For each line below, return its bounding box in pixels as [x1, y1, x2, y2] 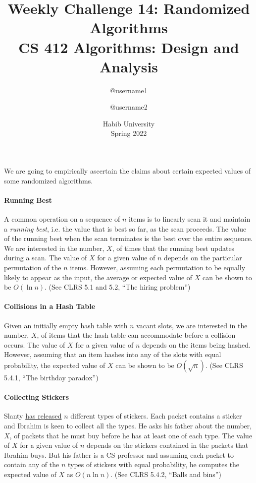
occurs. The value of [4, 339, 65, 350]
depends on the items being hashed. [142, 339, 251, 350]
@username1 [110, 85, 148, 95]
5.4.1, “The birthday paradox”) [4, 372, 99, 382]
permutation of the [4, 262, 61, 273]
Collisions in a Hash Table [4, 301, 96, 311]
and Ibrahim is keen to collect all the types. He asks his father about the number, [4, 420, 252, 430]
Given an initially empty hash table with [4, 320, 128, 330]
